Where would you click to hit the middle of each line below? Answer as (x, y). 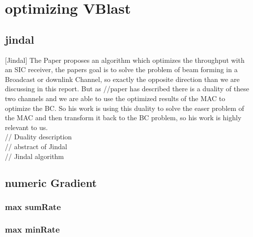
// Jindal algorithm (35, 156)
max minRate (32, 229)
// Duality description (39, 137)
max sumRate (33, 206)
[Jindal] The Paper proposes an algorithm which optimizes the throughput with (125, 60)
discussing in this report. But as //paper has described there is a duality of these (127, 89)
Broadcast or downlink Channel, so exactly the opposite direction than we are (122, 79)
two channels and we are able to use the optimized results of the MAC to (115, 98)
